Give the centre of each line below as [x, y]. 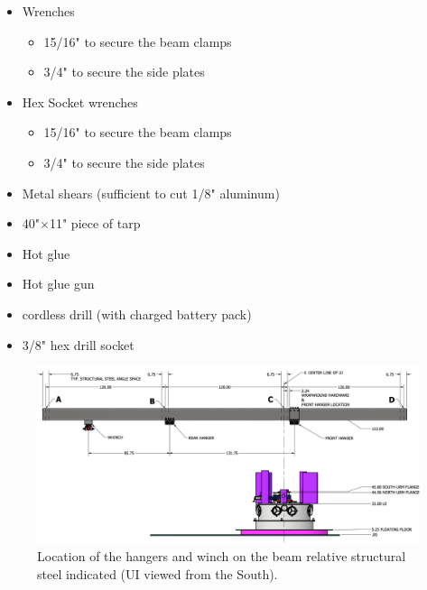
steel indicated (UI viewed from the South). [158, 573]
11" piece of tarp [95, 223]
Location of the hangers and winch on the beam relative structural [222, 555]
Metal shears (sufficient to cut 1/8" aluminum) [151, 193]
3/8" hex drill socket [78, 344]
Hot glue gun [58, 284]
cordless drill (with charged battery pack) [137, 313]
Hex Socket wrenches [80, 101]
